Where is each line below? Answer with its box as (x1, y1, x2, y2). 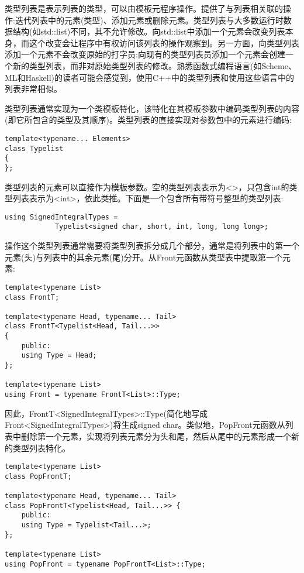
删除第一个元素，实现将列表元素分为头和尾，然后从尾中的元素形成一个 (20, 430, 291, 442)
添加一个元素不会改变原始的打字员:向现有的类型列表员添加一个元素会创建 (5, 48, 285, 60)
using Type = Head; (21, 351, 97, 360)
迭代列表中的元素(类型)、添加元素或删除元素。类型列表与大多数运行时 (15, 13, 284, 26)
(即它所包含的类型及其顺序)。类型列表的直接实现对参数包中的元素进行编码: (5, 114, 292, 126)
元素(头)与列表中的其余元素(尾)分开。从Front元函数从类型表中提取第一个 (5, 251, 283, 263)
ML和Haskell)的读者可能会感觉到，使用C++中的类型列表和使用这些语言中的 (5, 71, 294, 83)
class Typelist (5, 144, 64, 153)
